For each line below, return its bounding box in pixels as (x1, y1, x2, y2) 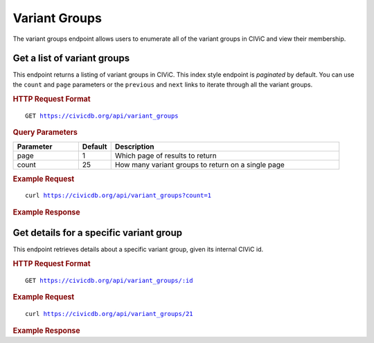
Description (114, 142, 155, 151)
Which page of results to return (114, 151, 217, 160)
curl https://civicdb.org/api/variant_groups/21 (25, 310, 193, 318)
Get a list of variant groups (12, 53, 130, 64)
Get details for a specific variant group (12, 227, 183, 239)
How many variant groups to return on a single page (114, 160, 285, 169)
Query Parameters (12, 127, 78, 137)
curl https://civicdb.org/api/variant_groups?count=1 (25, 192, 211, 200)
